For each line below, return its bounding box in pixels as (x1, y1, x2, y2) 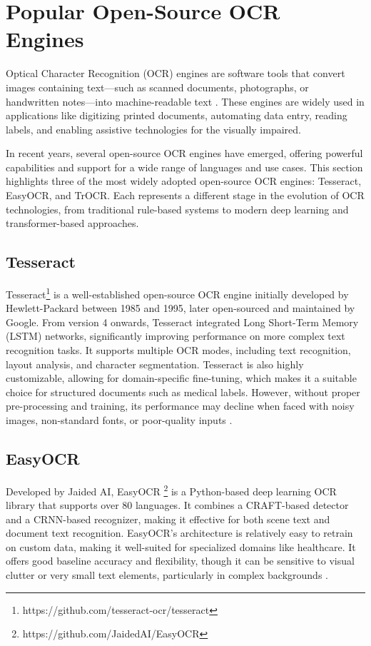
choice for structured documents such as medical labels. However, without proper (6, 384, 360, 399)
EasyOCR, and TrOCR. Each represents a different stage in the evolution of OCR (6, 188, 365, 203)
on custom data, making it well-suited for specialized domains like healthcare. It (6, 539, 356, 554)
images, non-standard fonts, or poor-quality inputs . (6, 413, 233, 428)
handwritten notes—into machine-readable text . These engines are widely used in (6, 94, 365, 108)
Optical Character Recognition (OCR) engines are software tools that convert (6, 66, 345, 81)
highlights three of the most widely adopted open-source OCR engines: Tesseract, (6, 173, 362, 188)
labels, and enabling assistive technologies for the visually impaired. (6, 121, 301, 136)
